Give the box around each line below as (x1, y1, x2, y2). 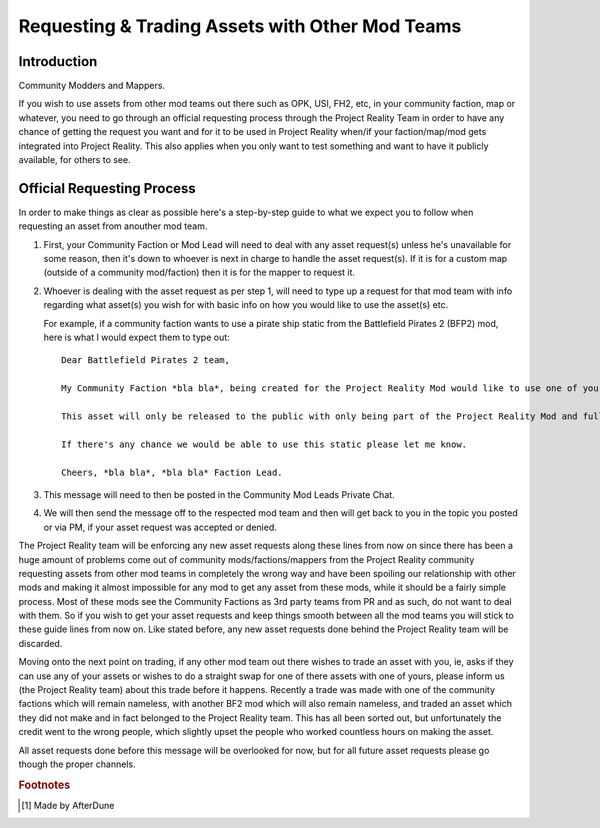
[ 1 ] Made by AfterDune (21, 800, 115, 812)
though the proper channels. (18, 758, 136, 770)
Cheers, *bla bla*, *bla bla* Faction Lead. (61, 466, 284, 478)
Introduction (18, 53, 98, 70)
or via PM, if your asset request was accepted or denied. (43, 521, 277, 533)
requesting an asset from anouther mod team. (18, 220, 208, 232)
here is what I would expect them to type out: (43, 331, 230, 344)
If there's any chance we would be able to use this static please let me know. (61, 438, 468, 450)
